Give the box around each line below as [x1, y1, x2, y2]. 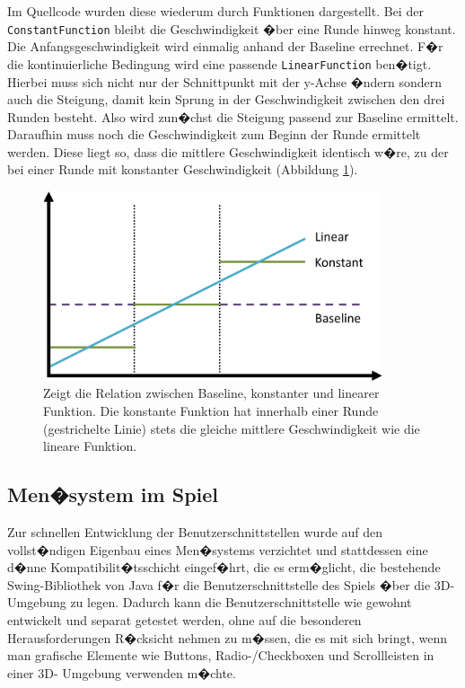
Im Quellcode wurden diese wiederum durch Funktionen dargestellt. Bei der [7, 2, 424, 20]
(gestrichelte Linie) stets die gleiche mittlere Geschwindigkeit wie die [43, 419, 420, 437]
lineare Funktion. [43, 437, 137, 455]
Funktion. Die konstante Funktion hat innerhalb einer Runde [43, 401, 379, 419]
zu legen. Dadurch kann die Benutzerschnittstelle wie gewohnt [70, 593, 412, 612]
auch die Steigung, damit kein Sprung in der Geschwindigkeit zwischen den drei [7, 90, 445, 109]
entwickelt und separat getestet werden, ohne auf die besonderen [7, 610, 362, 629]
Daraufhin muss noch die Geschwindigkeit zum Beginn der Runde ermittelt [7, 125, 421, 144]
